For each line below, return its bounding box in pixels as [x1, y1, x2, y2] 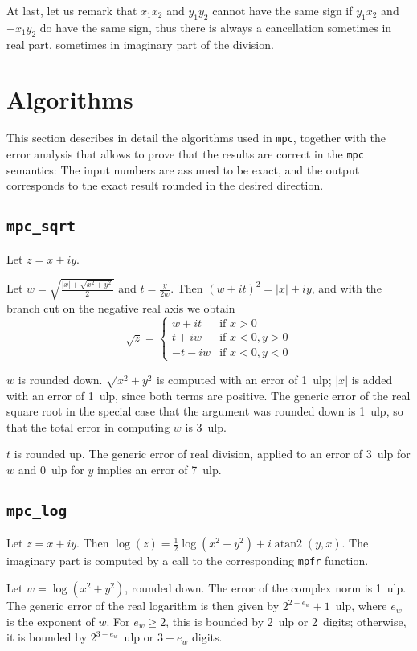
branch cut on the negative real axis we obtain [6, 299, 235, 316]
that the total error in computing [6, 418, 170, 435]
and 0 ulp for [18, 461, 84, 478]
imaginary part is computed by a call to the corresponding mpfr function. [6, 552, 369, 569]
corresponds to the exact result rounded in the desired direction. [6, 177, 324, 194]
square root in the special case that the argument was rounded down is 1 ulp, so [6, 403, 403, 420]
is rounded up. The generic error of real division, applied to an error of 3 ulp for [14, 445, 411, 462]
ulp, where [335, 597, 387, 614]
